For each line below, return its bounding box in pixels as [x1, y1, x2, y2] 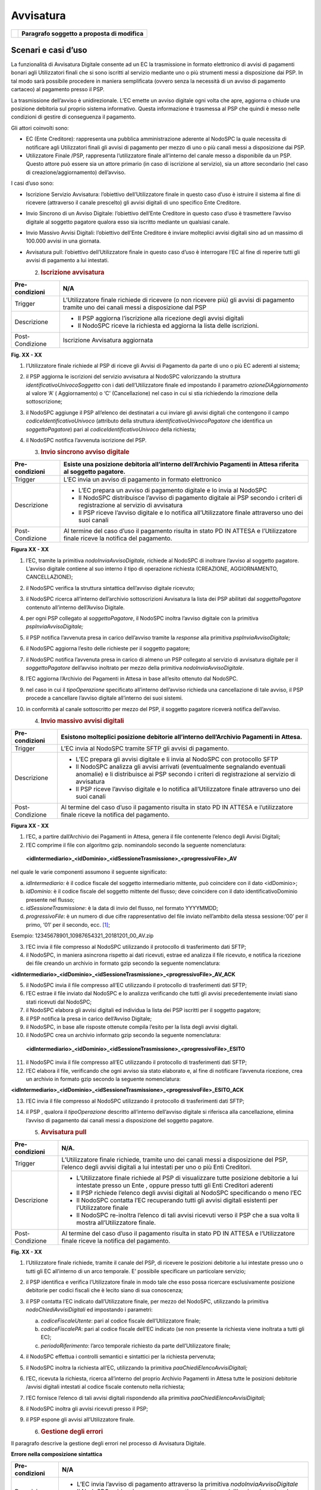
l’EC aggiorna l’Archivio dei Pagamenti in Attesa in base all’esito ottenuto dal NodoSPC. [26, 675, 238, 682]
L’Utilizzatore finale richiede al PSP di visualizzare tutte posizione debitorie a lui [76, 1174, 298, 1182]
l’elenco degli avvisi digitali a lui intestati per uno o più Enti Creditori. [61, 1163, 252, 1171]
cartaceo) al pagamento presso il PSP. [11, 86, 105, 93]
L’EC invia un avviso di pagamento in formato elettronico [63, 476, 222, 484]
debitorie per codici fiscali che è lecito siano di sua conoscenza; [26, 1287, 184, 1294]
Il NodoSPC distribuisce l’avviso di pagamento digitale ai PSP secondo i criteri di [78, 493, 303, 502]
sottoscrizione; [26, 398, 62, 405]
